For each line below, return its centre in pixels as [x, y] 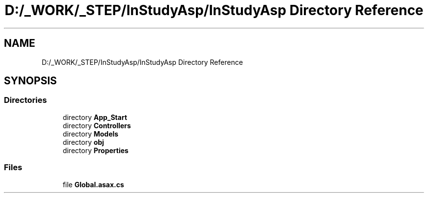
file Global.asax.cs [93, 184]
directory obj [83, 142]
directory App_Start [95, 117]
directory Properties [96, 150]
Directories [25, 100]
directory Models [91, 134]
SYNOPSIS [31, 81]
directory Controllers [97, 125]
